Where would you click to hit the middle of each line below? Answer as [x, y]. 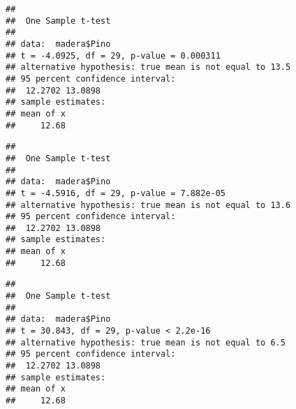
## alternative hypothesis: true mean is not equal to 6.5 [146, 342]
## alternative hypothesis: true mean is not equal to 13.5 [148, 67]
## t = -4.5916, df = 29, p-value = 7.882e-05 [116, 193]
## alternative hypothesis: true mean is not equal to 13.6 [148, 205]
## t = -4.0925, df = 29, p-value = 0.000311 [113, 55]
